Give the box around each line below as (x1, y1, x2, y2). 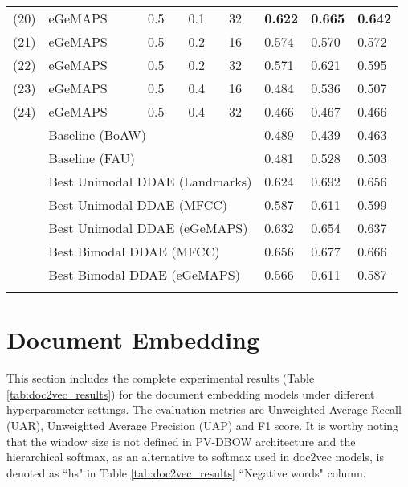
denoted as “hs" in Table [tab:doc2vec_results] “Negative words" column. (6, 464, 366, 481)
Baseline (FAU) (48, 149, 136, 167)
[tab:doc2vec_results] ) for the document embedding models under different (6, 385, 375, 402)
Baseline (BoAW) (48, 125, 146, 144)
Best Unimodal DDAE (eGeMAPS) (48, 219, 248, 237)
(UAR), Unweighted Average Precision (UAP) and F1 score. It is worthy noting (6, 416, 399, 433)
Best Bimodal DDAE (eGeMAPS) (48, 265, 240, 284)
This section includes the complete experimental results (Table (6, 370, 315, 387)
